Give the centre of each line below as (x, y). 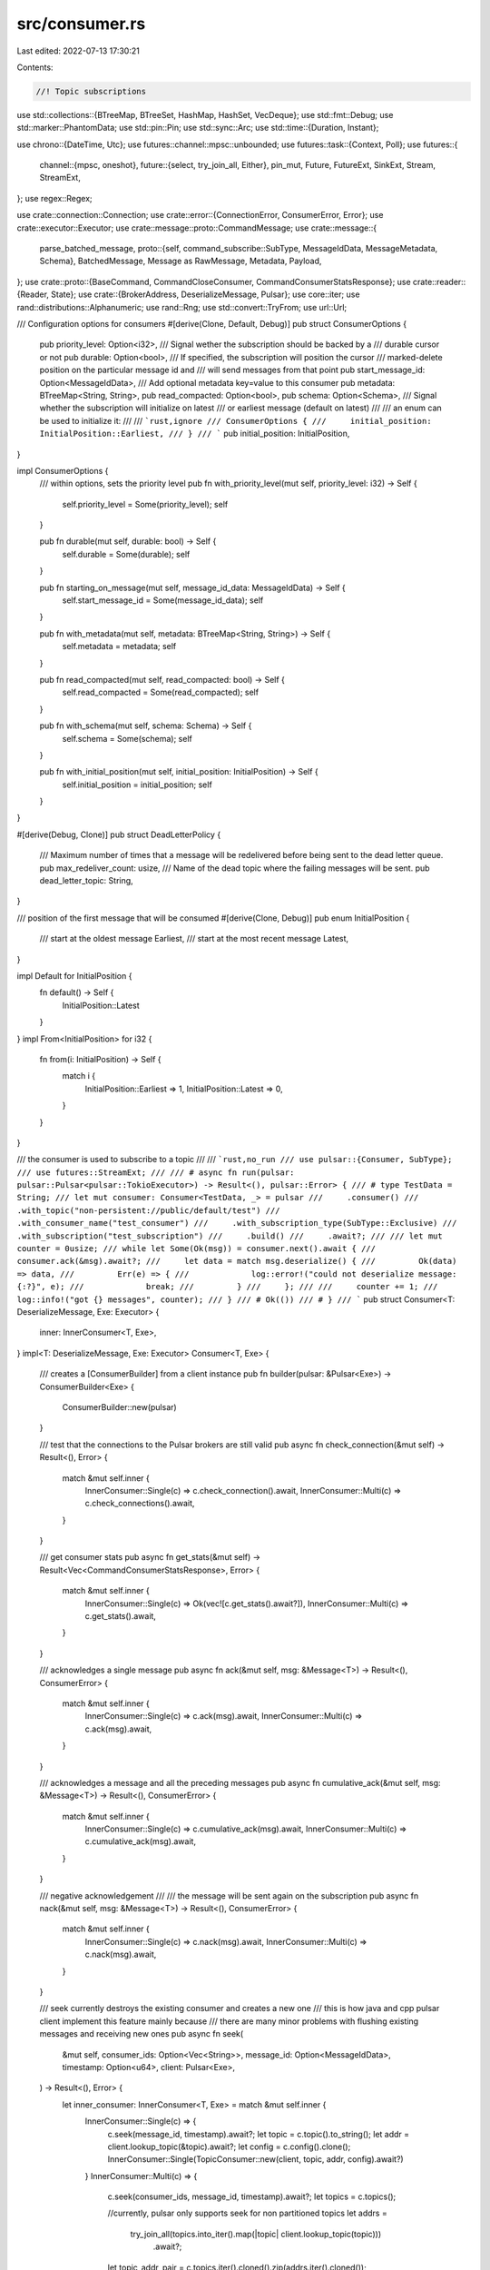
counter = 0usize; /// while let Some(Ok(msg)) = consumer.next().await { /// (196, 1249)
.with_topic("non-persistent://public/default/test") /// (148, 1210)
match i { (79, 1076)
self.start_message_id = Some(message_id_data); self (163, 600)
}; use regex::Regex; (54, 198)
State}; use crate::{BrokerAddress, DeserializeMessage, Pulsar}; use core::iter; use (206, 294)
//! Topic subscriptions (91, 91)
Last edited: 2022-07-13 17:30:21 (78, 51)
